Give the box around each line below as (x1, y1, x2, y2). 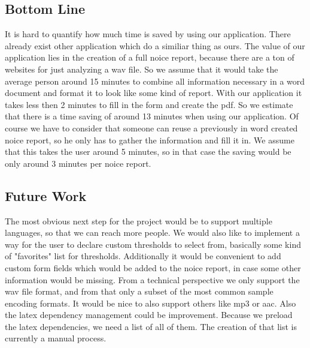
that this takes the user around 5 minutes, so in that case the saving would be (5, 145, 291, 158)
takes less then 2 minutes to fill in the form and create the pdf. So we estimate (5, 98, 293, 110)
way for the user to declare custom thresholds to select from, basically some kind (5, 238, 301, 250)
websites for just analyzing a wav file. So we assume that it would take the (5, 62, 278, 75)
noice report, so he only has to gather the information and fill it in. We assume (5, 133, 294, 146)
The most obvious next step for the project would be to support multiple (5, 214, 272, 227)
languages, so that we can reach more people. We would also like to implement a (5, 226, 300, 239)
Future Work (5, 186, 87, 205)
